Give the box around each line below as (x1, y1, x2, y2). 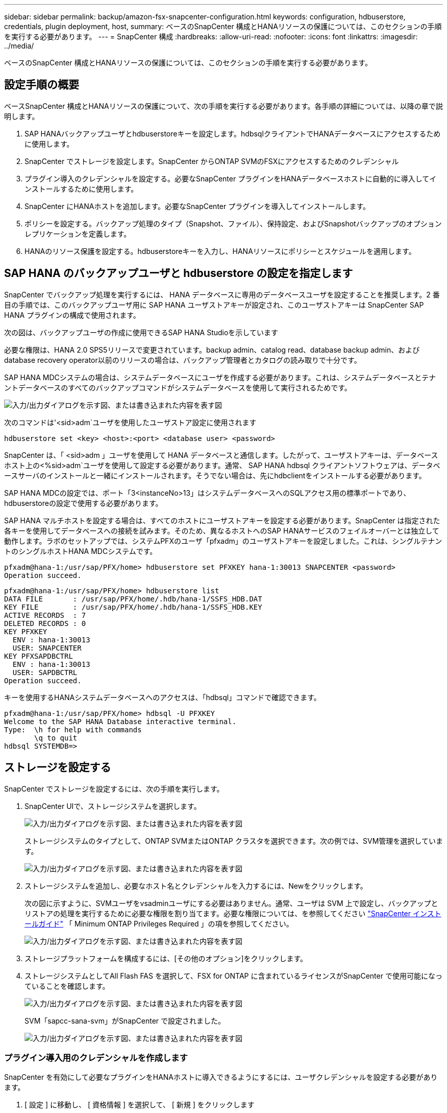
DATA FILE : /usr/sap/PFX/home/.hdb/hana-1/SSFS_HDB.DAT (4, 594, 262, 603)
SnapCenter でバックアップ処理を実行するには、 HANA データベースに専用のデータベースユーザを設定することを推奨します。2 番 (4, 290, 440, 299)
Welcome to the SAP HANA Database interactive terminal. (4, 717, 237, 726)
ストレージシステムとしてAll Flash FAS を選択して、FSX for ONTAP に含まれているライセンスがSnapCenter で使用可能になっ (24, 971, 442, 980)
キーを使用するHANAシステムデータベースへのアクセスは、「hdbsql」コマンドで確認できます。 (4, 692, 321, 702)
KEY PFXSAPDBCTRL (4, 652, 73, 660)
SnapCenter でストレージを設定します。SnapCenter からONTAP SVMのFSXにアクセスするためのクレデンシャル (24, 156, 399, 166)
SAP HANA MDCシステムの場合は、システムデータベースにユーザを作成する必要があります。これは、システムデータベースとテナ (4, 373, 436, 382)
